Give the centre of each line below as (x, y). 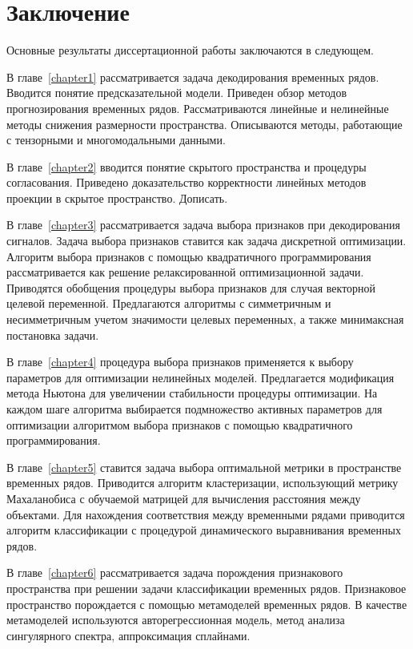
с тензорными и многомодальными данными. (116, 140)
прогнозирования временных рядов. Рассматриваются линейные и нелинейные (198, 108)
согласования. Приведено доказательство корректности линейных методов (186, 182)
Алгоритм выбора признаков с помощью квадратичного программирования (189, 256)
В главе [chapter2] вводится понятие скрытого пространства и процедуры (186, 166)
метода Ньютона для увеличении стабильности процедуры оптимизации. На (192, 393)
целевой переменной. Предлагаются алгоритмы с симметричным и (169, 303)
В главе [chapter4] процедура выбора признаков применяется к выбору (180, 362)
